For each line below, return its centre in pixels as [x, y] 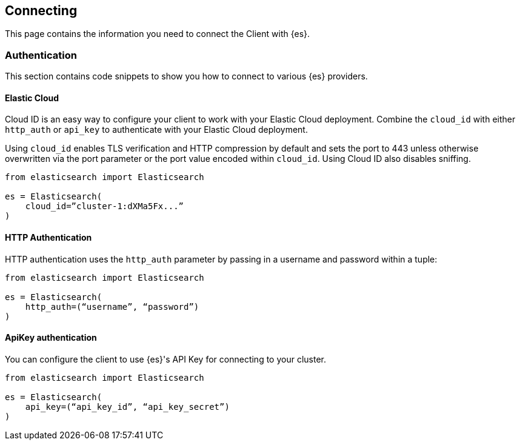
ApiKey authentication [51, 338]
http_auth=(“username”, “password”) [112, 306]
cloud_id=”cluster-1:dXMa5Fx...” [105, 206]
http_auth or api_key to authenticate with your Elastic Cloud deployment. [156, 130]
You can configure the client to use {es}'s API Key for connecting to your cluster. [165, 359]
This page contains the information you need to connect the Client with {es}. [158, 34]
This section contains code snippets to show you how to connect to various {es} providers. [186, 76]
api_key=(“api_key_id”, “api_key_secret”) [127, 407]
